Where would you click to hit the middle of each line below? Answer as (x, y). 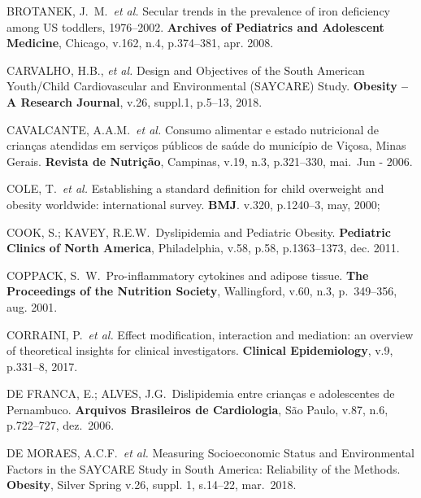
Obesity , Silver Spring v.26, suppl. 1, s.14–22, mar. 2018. (152, 485)
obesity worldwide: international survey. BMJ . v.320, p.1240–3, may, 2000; (193, 204)
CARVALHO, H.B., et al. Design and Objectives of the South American (186, 70)
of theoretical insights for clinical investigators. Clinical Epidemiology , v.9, (200, 350)
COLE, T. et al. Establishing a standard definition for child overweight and (195, 188)
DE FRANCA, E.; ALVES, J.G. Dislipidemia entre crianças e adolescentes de (201, 393)
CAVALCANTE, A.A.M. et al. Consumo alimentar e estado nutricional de (193, 129)
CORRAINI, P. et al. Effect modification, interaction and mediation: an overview (210, 334)
